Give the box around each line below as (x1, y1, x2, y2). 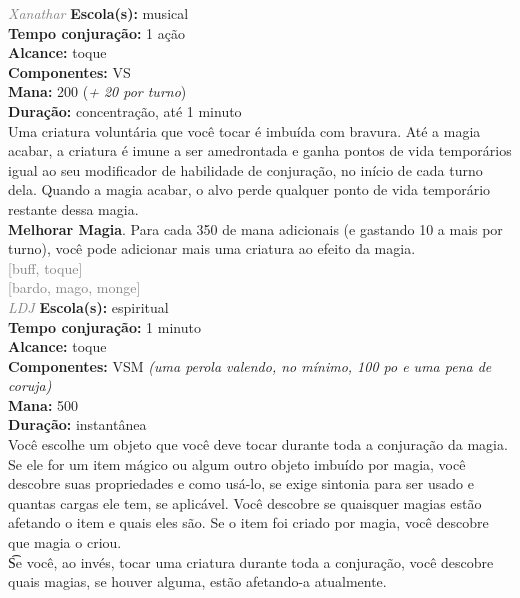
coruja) (8, 375, 52, 396)
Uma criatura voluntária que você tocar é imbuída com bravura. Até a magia (8, 120, 481, 141)
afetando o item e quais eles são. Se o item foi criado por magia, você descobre (8, 512, 489, 533)
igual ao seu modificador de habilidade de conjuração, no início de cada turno (8, 159, 483, 180)
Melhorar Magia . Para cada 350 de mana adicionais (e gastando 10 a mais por (8, 218, 503, 239)
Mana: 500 (8, 394, 79, 415)
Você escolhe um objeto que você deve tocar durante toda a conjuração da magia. (8, 434, 508, 455)
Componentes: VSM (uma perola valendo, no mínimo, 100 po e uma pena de (8, 355, 492, 376)
